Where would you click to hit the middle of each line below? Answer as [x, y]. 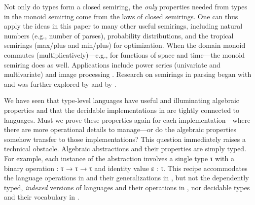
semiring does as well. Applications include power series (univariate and [112, 64]
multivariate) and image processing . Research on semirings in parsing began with [128, 74]
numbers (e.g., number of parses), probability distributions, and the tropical [119, 35]
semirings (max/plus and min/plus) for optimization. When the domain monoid [125, 45]
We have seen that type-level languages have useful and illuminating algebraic [122, 100]
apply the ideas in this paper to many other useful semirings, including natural [123, 26]
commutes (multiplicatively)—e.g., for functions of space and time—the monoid [124, 54]
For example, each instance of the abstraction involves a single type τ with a [119, 158]
